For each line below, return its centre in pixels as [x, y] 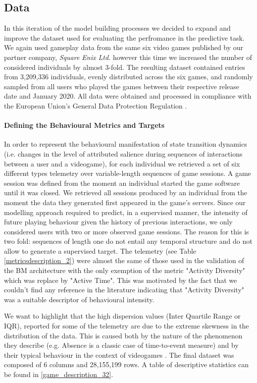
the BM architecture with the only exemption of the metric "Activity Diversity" [125, 270]
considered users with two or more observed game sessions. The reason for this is [127, 231]
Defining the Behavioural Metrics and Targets [84, 125]
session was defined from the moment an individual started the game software [122, 183]
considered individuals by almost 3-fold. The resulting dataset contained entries [125, 67]
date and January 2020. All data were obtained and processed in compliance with [128, 96]
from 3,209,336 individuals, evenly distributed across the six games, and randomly [128, 77]
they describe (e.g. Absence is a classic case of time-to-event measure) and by [121, 345]
